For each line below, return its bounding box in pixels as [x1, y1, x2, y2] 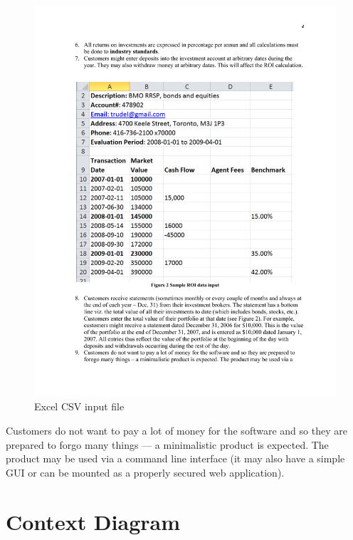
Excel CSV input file [34, 399, 125, 414]
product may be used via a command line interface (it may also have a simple [6, 451, 345, 466]
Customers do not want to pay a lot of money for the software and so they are [6, 423, 347, 438]
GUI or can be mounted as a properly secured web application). [6, 464, 285, 479]
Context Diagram [6, 507, 181, 536]
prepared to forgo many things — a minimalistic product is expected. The [6, 437, 329, 452]
